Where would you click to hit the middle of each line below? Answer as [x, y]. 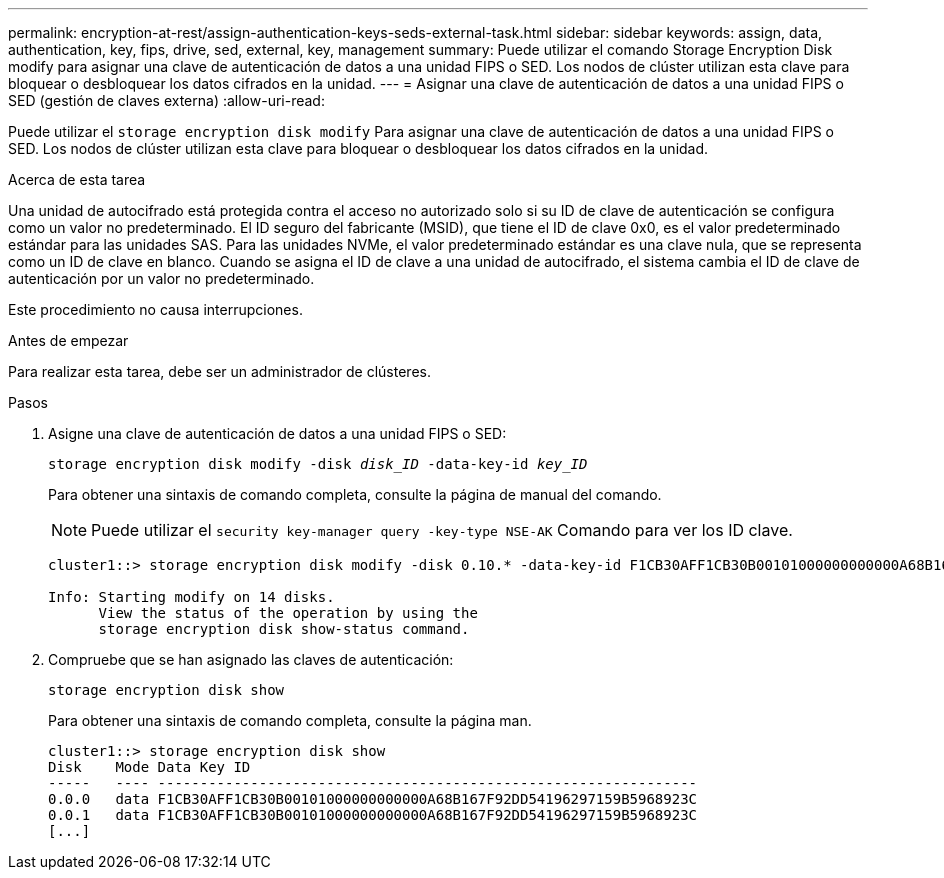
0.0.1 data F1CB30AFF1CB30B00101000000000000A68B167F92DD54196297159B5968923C [373, 815]
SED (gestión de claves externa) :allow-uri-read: [166, 100]
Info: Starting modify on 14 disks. [191, 597]
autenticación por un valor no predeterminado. [161, 278]
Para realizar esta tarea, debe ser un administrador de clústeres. [219, 371]
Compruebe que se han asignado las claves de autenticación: [251, 659]
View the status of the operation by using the [288, 613]
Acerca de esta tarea [77, 179]
